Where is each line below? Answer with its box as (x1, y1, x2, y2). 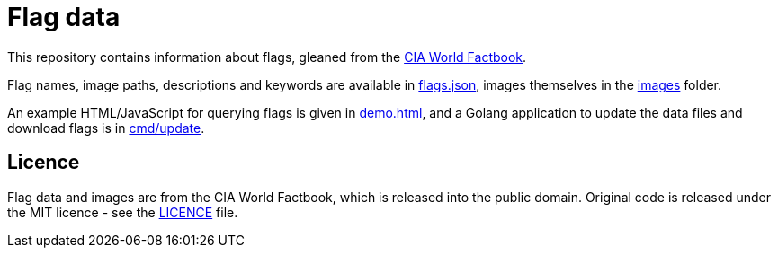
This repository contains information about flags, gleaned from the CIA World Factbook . (7, 48, 527, 65)
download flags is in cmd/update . (7, 119, 205, 136)
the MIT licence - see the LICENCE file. (7, 204, 238, 220)
